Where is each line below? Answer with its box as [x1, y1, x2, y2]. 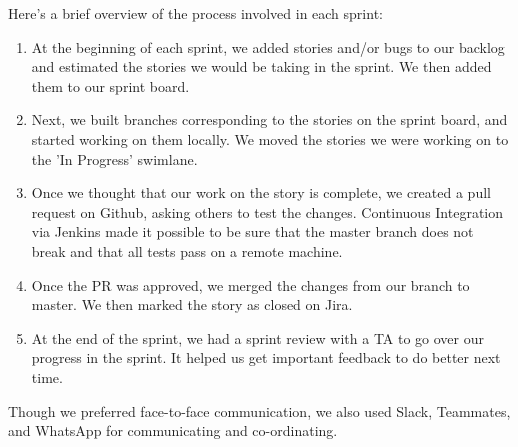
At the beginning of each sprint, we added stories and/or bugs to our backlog [31, 36, 505, 57]
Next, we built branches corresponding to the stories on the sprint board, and [31, 109, 508, 130]
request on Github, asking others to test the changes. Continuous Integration [31, 201, 504, 222]
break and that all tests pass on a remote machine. [31, 240, 343, 261]
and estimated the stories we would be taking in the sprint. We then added [31, 56, 492, 77]
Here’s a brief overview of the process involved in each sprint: [8, 3, 383, 23]
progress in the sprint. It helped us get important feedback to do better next [31, 347, 501, 368]
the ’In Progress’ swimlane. [31, 148, 198, 169]
